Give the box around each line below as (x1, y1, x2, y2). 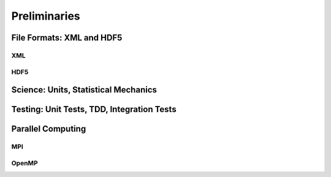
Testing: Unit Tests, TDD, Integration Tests (11, 104, 177, 115)
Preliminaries (11, 9, 81, 23)
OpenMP (11, 159, 38, 167)
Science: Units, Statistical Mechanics (11, 85, 158, 95)
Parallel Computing (11, 124, 86, 134)
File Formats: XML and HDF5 (11, 32, 123, 43)
